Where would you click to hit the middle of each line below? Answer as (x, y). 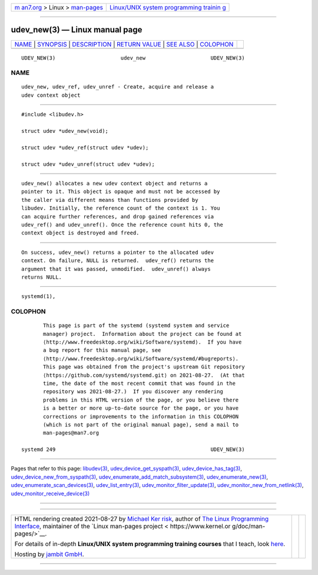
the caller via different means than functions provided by (110, 200)
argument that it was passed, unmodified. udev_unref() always (116, 269)
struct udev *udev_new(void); (65, 131)
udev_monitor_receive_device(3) (50, 494)
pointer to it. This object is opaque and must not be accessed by (121, 192)
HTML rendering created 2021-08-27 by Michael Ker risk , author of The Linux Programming (142, 519)
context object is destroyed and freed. (80, 233)
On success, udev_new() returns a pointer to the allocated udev (118, 252)
